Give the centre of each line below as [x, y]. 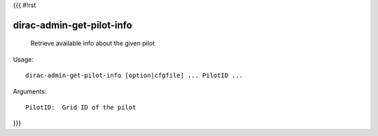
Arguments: [30, 91]
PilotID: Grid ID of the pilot [81, 107]
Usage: [23, 59]
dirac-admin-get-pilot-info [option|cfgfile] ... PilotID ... [134, 76]
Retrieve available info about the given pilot [93, 43]
